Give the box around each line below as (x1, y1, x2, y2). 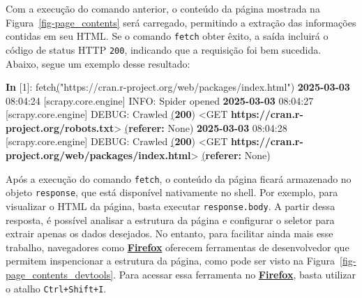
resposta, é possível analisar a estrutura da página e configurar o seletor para (6, 212, 335, 227)
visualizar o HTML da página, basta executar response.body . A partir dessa (6, 198, 335, 213)
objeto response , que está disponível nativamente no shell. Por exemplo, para (6, 185, 338, 200)
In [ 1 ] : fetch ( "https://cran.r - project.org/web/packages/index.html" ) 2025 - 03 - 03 (6, 80, 350, 94)
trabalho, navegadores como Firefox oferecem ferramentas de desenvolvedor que (6, 239, 349, 254)
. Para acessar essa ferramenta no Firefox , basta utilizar (113, 267, 356, 281)
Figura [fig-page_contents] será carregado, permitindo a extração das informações (6, 15, 356, 29)
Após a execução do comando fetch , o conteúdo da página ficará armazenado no (6, 171, 352, 186)
